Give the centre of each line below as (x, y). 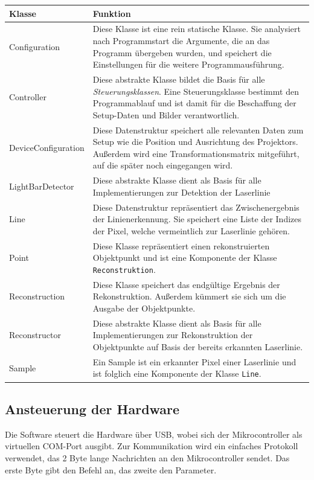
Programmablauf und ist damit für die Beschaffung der (194, 103)
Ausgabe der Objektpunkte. (144, 308)
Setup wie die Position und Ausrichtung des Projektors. (195, 142)
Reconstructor (35, 335)
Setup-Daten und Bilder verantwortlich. (166, 114)
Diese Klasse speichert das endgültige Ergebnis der (186, 284)
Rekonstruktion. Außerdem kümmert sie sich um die (189, 296)
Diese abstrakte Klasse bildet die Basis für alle (179, 79)
